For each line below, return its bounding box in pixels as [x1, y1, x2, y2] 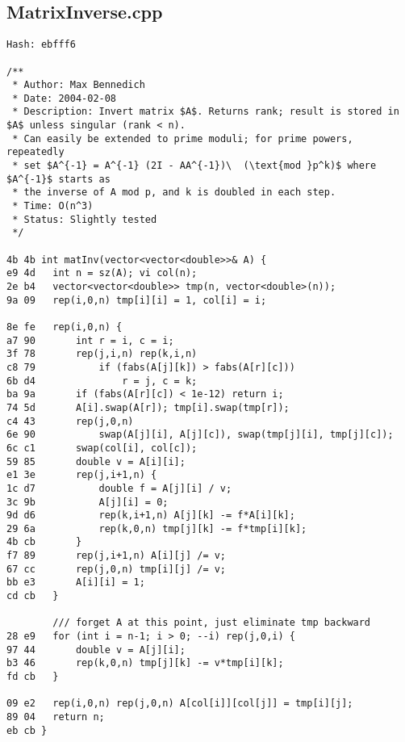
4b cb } [6, 536, 82, 548]
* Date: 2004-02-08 [12, 92, 117, 104]
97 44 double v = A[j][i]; [6, 643, 186, 656]
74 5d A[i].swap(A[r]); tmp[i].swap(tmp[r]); [6, 401, 290, 413]
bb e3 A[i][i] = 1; [6, 576, 145, 589]
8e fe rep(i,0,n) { [6, 321, 123, 333]
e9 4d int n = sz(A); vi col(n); [6, 267, 198, 279]
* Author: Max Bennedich [12, 79, 145, 91]
